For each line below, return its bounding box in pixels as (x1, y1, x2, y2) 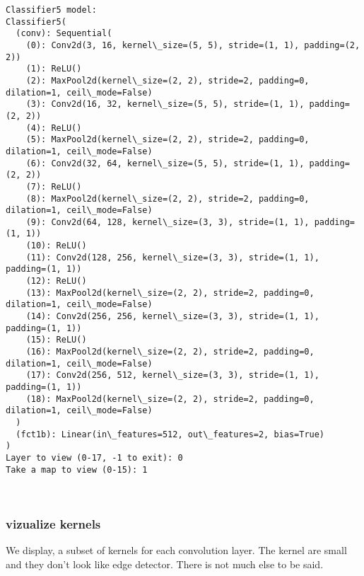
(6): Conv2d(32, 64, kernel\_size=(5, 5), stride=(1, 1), (25, 158, 305, 168)
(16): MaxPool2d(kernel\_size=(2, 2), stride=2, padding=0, (25, 347, 315, 357)
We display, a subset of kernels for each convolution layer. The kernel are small (6, 543, 347, 558)
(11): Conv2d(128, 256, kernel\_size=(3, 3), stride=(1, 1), (25, 252, 319, 263)
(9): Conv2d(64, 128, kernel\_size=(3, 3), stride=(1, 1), (25, 217, 310, 227)
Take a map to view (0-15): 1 (6, 464, 148, 475)
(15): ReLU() (25, 335, 87, 345)
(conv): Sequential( (16, 28, 112, 39)
